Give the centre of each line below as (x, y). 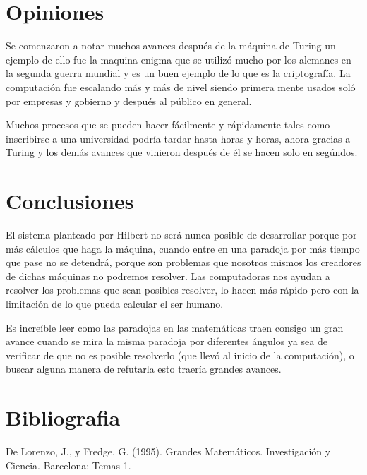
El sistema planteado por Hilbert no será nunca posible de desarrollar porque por (181, 234)
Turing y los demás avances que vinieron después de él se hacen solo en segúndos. (182, 152)
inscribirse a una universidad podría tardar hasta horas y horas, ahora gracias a (178, 138)
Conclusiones (70, 201)
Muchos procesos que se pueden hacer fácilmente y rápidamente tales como (168, 125)
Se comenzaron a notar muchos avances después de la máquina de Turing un (171, 46)
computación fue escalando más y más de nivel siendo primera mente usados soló (181, 86)
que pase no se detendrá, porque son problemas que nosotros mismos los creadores (183, 262)
